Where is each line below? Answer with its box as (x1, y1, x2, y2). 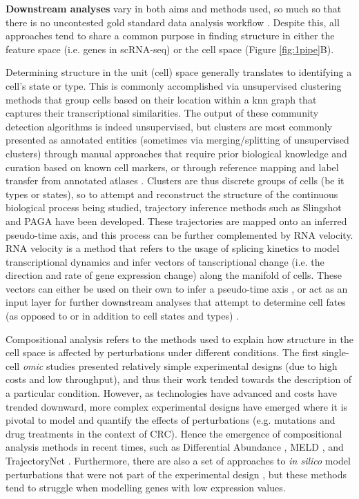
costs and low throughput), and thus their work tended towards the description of (6, 372, 352, 387)
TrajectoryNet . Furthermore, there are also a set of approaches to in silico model (6, 453, 351, 467)
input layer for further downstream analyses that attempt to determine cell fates (6, 295, 346, 309)
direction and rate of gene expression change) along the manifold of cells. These (6, 268, 342, 282)
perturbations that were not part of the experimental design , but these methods (6, 467, 347, 481)
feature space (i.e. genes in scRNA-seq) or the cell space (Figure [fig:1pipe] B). (6, 41, 334, 56)
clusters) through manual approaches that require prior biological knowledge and (6, 146, 347, 160)
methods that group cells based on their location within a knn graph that (6, 92, 317, 106)
